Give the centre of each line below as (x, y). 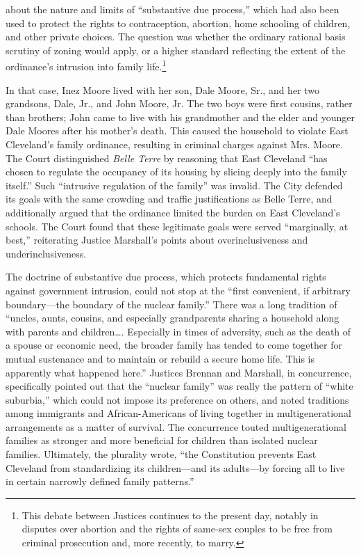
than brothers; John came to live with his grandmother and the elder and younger (180, 117)
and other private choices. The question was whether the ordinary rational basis (176, 37)
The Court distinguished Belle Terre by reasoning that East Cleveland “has (167, 158)
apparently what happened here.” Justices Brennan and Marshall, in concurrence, (179, 372)
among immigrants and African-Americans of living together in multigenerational (178, 413)
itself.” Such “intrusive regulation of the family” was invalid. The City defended (174, 185)
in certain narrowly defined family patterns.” (100, 481)
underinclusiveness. (46, 253)
